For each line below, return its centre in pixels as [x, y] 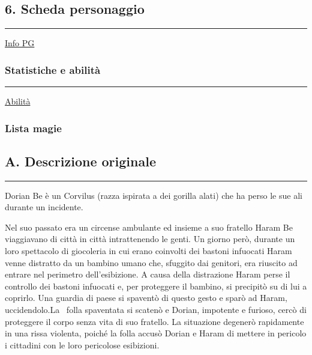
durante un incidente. [44, 207]
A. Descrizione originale [80, 161]
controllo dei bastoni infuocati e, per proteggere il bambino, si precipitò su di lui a [156, 286]
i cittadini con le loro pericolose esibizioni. [82, 344]
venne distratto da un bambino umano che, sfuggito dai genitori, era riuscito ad [151, 262]
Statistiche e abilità [53, 69]
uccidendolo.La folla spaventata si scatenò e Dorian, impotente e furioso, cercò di [156, 309]
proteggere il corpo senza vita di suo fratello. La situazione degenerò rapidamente [154, 321]
